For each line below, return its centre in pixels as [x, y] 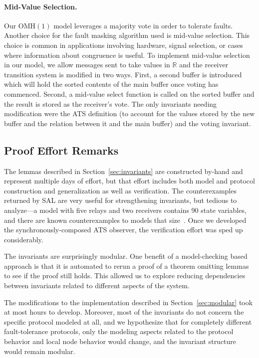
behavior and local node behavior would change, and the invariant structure [120, 341]
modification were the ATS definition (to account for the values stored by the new [129, 113]
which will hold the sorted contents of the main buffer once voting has [111, 84]
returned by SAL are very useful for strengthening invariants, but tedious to [121, 200]
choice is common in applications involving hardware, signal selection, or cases [124, 45]
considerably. [24, 239]
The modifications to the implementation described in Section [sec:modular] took [129, 302]
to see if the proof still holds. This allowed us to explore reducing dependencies [125, 275]
